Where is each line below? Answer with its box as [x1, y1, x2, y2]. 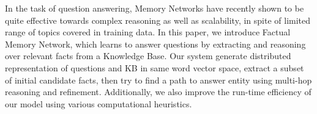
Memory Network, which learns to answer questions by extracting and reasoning [5, 37, 306, 50]
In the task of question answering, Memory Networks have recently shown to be [5, 2, 304, 14]
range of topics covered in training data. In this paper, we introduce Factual [5, 26, 291, 38]
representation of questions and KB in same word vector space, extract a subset [5, 61, 304, 74]
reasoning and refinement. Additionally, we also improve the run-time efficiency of [5, 85, 311, 98]
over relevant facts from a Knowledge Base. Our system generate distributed [5, 49, 291, 62]
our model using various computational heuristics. [5, 97, 192, 110]
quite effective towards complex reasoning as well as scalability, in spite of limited [5, 13, 311, 26]
